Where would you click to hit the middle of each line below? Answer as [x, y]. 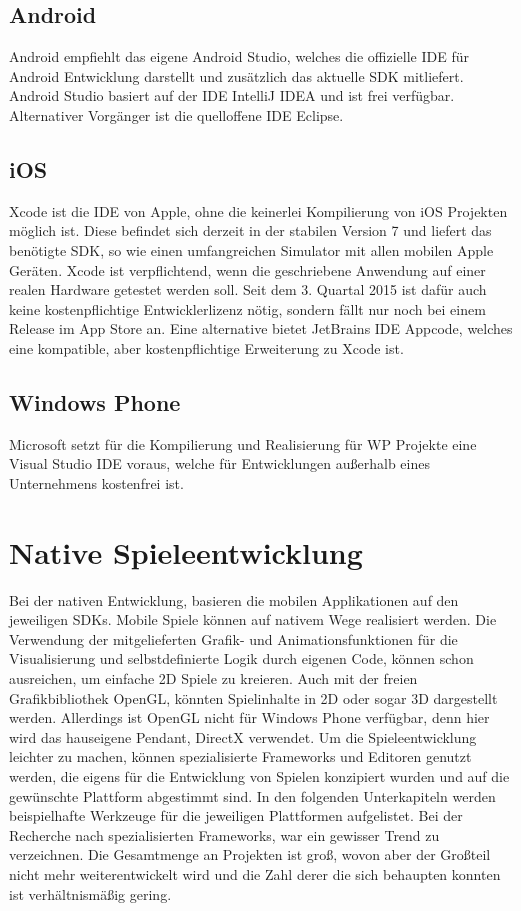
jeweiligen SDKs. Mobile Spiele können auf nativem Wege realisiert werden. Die [253, 619]
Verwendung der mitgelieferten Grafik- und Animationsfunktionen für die [233, 638]
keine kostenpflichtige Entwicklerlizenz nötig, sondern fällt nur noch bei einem [247, 308]
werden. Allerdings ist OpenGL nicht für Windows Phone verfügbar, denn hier [249, 717]
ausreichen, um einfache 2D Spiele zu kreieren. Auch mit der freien [213, 678]
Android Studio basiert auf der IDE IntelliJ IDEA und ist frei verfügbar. [232, 95]
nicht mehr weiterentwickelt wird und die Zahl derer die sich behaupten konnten [255, 873]
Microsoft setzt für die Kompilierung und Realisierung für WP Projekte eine [243, 443]
